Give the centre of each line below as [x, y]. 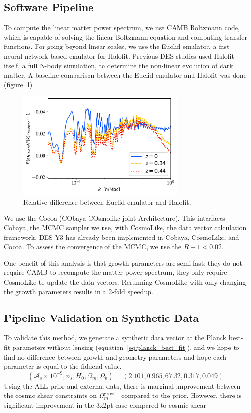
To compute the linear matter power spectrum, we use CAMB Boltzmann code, [122, 27]
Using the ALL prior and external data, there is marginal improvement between [122, 386]
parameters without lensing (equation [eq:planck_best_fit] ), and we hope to [126, 347]
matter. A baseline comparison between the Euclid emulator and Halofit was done [125, 75]
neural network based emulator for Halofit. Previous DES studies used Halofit [119, 56]
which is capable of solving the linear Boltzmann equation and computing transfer [126, 37]
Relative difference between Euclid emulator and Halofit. [107, 201]
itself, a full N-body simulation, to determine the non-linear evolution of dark [118, 65]
